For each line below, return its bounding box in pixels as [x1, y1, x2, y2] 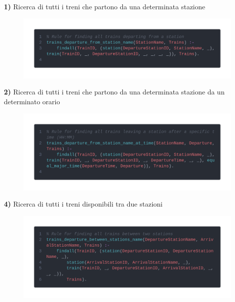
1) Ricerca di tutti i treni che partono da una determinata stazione [4, 1, 206, 11]
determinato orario [4, 96, 60, 106]
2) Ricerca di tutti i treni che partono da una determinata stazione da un [4, 87, 225, 97]
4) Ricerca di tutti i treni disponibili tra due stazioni [4, 199, 163, 209]
